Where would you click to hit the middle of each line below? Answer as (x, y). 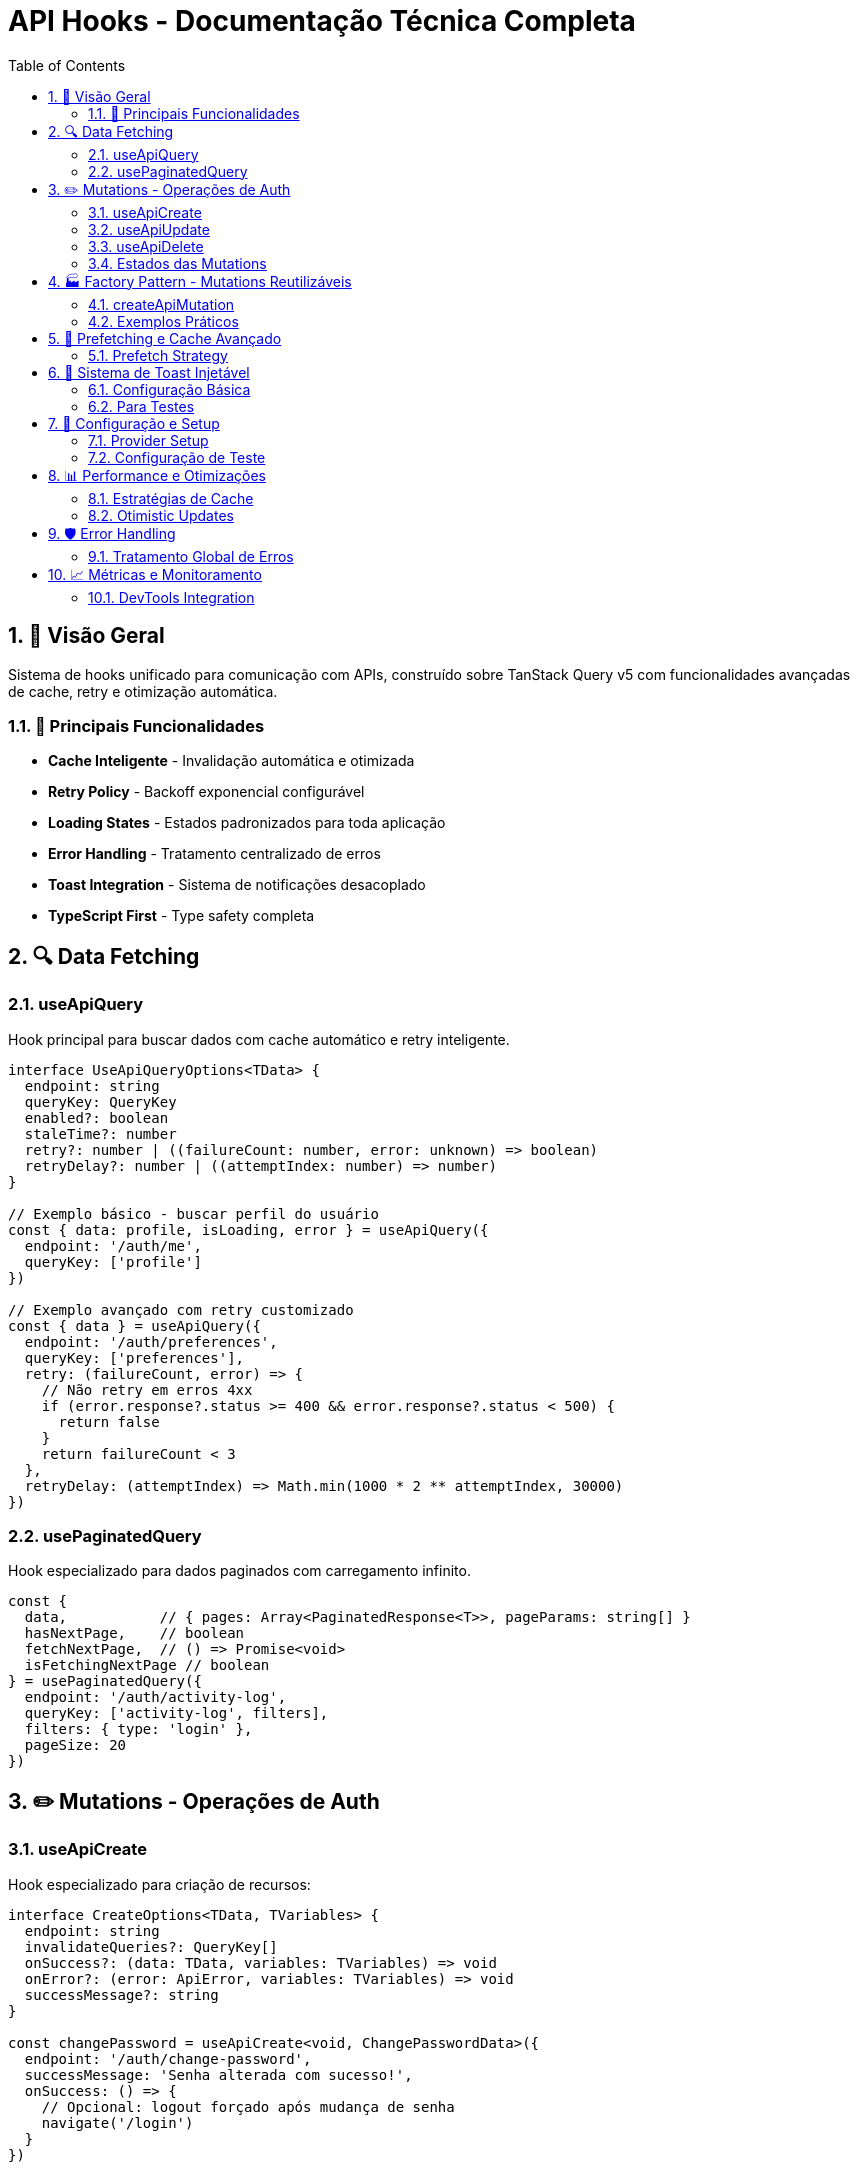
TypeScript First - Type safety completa (181, 916)
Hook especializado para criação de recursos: (159, 1884)
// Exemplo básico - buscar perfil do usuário (193, 1213)
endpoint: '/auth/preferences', (151, 1341)
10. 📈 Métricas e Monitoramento (155, 574)
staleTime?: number (100, 1133)
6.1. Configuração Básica (169, 389)
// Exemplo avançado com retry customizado (181, 1309)
